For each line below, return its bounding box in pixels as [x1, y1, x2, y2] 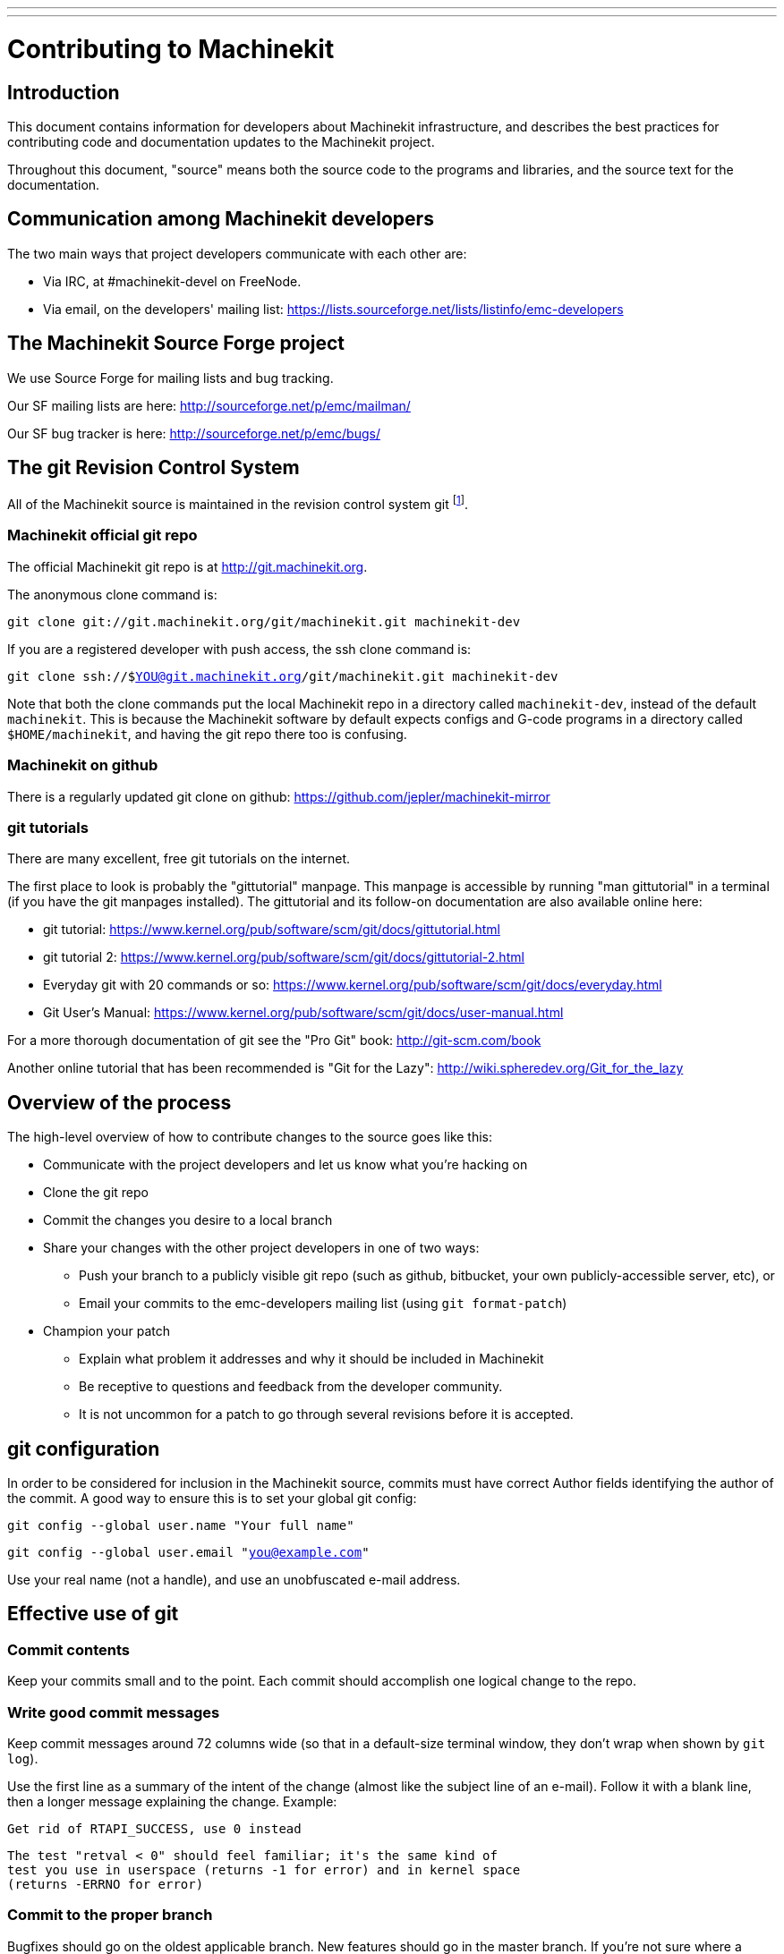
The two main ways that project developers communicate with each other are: [7, 245, 467, 261]
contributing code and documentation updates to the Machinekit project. [7, 133, 435, 149]
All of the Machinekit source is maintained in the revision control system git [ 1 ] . [7, 494, 469, 513]
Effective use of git [7, 1602, 179, 1626]
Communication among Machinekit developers [7, 208, 434, 231]
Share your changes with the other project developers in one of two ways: [43, 1240, 480, 1256]
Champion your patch [43, 1323, 170, 1339]
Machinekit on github [7, 756, 158, 775]
